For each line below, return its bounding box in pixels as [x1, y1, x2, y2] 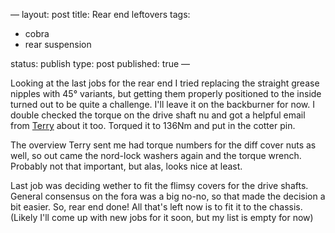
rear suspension [24, 39, 92, 50]
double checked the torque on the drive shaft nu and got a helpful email [10, 109, 306, 121]
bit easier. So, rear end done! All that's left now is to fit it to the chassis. [10, 201, 303, 213]
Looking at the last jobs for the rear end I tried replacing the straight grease [10, 77, 320, 89]
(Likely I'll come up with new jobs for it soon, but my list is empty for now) [10, 212, 314, 223]
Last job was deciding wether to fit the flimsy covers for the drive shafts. [10, 180, 309, 191]
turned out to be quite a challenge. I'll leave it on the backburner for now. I [10, 99, 315, 110]
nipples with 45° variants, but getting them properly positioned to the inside [10, 88, 322, 99]
